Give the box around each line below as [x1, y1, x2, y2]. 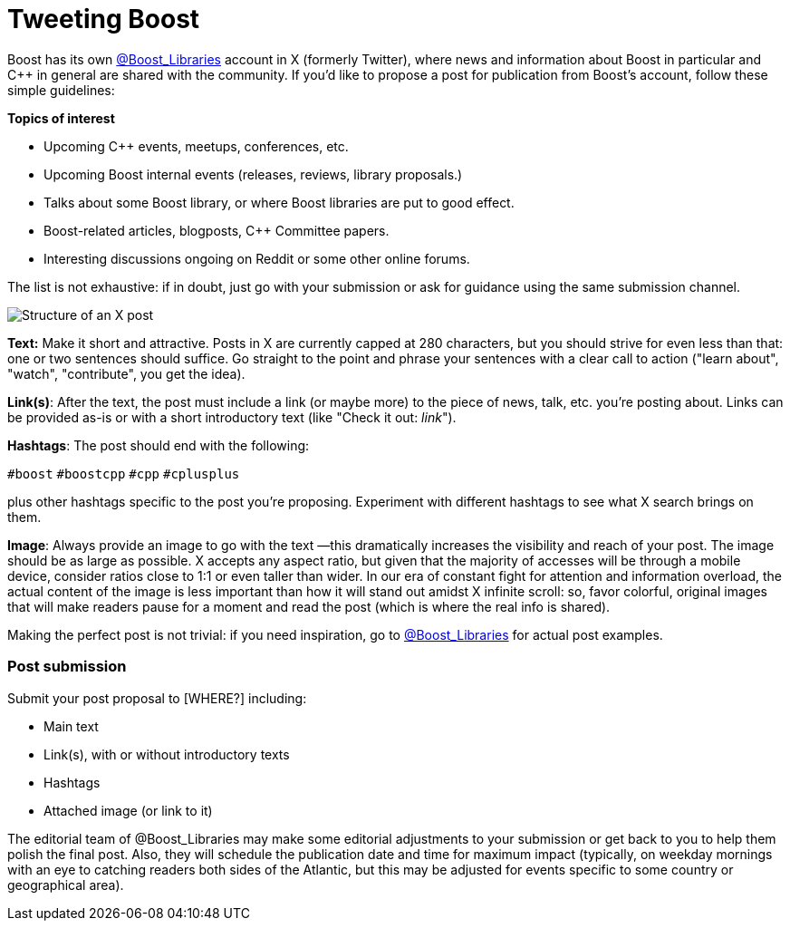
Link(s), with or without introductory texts [43, 746, 290, 762]
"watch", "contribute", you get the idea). [7, 365, 246, 382]
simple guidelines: [7, 82, 115, 98]
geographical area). [7, 876, 124, 893]
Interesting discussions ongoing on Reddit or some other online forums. [43, 250, 470, 266]
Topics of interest [7, 110, 115, 126]
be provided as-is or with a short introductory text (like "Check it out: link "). [7, 409, 457, 425]
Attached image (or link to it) [43, 802, 213, 818]
